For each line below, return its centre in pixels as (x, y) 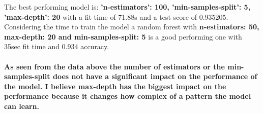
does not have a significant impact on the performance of (155, 76)
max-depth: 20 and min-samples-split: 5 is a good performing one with (123, 36)
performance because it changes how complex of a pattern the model (128, 96)
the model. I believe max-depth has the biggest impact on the (115, 86)
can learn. (22, 106)
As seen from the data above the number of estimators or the (114, 66)
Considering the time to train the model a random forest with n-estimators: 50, (132, 27)
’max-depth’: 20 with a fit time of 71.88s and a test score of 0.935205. (116, 16)
